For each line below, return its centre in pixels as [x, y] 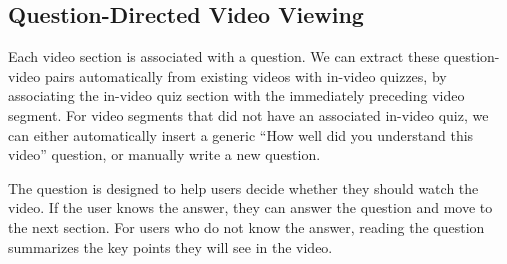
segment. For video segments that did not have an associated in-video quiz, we [248, 114]
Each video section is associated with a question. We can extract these [224, 56]
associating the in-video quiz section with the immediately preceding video [236, 95]
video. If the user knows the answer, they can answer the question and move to [250, 207]
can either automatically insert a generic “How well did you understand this [241, 134]
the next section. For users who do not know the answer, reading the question [246, 226]
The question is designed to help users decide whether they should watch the [243, 187]
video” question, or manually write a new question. [164, 154]
